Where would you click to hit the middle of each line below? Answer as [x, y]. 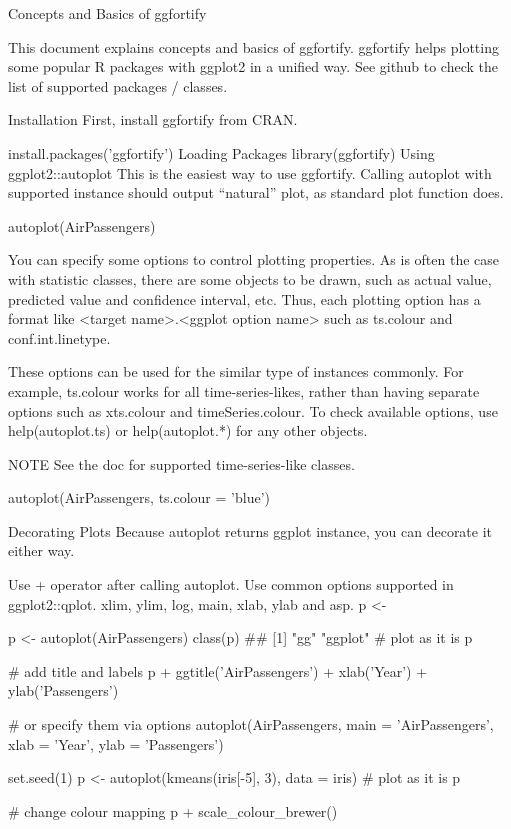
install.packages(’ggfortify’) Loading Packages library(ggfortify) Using [221, 152]
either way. [41, 550]
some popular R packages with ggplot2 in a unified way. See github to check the [253, 66]
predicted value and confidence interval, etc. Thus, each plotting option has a [244, 298]
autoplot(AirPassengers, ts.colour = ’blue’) [139, 497]
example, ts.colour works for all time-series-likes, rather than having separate [244, 390]
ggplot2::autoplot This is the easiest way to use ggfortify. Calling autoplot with [250, 172]
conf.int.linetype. [59, 337]
